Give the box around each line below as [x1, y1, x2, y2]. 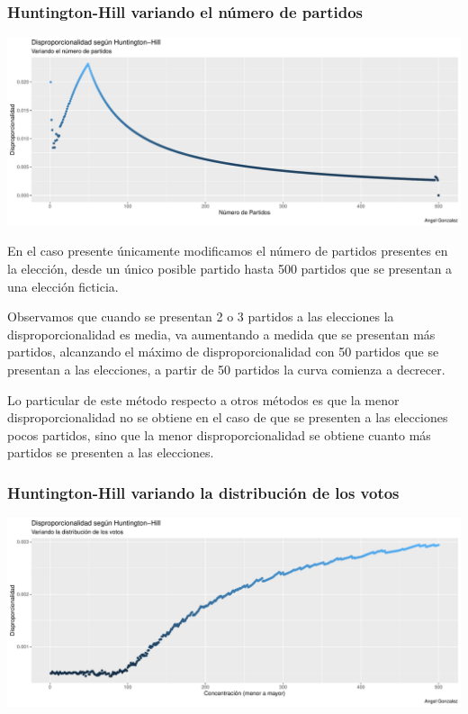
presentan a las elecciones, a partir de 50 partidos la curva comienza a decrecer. [7, 360, 445, 379]
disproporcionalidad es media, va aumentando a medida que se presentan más [7, 324, 436, 343]
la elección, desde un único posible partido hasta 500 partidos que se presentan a [7, 259, 453, 278]
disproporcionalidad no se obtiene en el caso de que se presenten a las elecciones [7, 408, 448, 427]
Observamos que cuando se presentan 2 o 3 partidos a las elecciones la [7, 307, 394, 326]
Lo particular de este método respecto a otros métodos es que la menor [7, 390, 400, 409]
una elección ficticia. [7, 276, 119, 295]
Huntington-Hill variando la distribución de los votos [7, 481, 400, 503]
